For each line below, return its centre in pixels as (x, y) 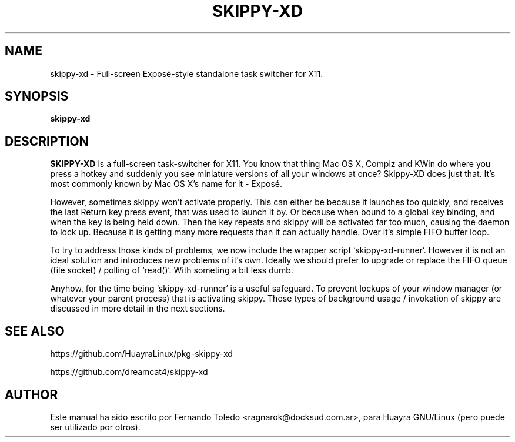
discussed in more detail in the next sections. (138, 309)
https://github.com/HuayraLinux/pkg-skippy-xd (141, 354)
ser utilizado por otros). (95, 427)
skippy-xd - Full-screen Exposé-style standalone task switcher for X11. (187, 73)
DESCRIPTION (47, 141)
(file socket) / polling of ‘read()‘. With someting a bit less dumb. (172, 270)
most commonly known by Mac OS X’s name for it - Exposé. (166, 184)
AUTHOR (31, 394)
